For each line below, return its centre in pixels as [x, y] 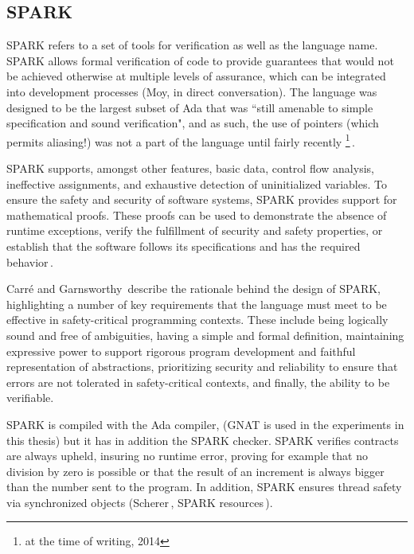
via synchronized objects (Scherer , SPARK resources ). [140, 502]
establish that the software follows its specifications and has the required [184, 246]
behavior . [30, 261]
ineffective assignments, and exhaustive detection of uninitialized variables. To [197, 183]
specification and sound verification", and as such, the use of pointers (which [193, 123]
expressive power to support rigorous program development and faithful [181, 351]
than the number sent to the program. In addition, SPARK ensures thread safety [204, 487]
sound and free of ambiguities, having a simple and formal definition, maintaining [205, 335]
